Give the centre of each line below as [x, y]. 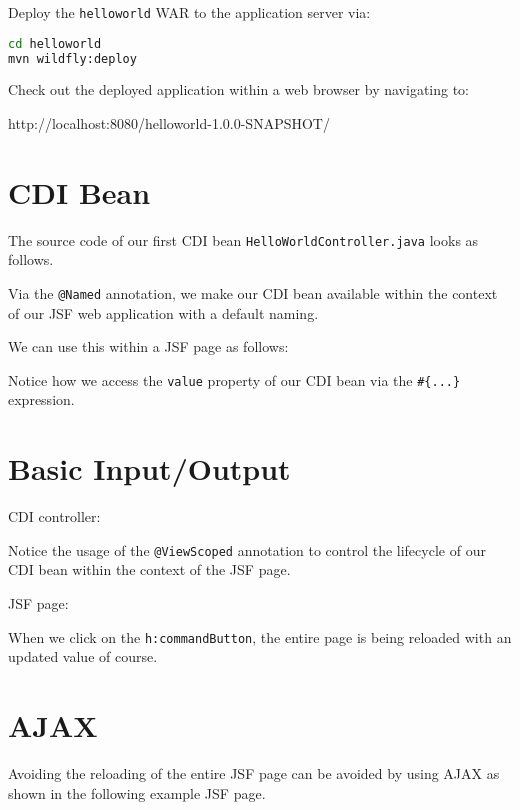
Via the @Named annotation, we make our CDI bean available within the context [253, 292]
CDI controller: [54, 516]
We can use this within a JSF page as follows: [148, 346]
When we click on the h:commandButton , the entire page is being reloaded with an [260, 636]
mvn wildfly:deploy [72, 58]
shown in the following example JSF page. [137, 792]
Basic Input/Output [149, 468]
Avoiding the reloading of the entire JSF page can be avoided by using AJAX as [254, 773]
